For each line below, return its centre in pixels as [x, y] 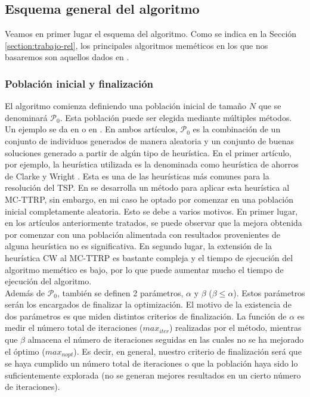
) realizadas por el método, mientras [235, 328]
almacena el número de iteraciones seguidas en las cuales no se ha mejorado [166, 339]
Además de [25, 292]
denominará [26, 117]
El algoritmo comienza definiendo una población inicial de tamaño [126, 106]
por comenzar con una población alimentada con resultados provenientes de [142, 234]
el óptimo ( [25, 351]
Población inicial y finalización [79, 83]
